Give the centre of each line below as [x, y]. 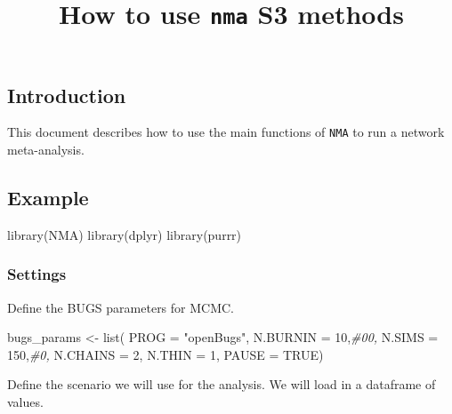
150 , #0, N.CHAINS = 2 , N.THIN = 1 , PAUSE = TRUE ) [165, 354]
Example [48, 197]
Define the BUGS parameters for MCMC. [121, 307]
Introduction [67, 95]
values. [25, 401]
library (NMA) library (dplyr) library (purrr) [125, 234]
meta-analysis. [46, 149]
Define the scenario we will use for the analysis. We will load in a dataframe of [222, 384]
